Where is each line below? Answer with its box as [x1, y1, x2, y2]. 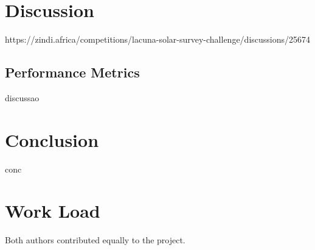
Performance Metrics [5, 63, 140, 82]
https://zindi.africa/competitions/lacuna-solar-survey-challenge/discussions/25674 [5, 33, 311, 46]
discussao [5, 91, 40, 104]
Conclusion [5, 127, 99, 152]
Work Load [5, 198, 100, 223]
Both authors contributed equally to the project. [5, 234, 185, 246]
